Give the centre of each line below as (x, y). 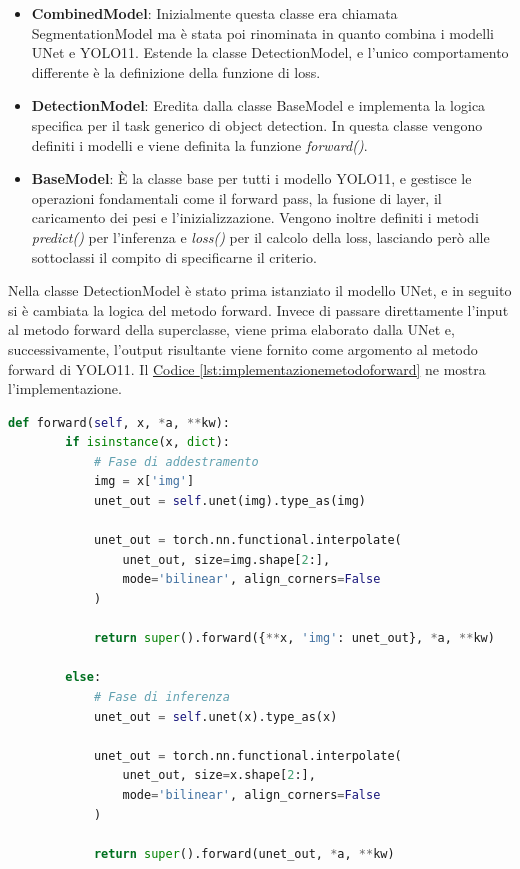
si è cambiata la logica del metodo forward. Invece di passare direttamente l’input (258, 309)
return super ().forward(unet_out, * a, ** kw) (244, 853)
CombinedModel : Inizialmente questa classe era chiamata (214, 13)
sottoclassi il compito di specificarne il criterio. (174, 256)
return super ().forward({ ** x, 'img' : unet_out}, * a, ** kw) (294, 638)
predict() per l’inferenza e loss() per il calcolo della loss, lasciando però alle (260, 236)
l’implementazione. (65, 388)
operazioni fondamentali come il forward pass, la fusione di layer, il (236, 197)
